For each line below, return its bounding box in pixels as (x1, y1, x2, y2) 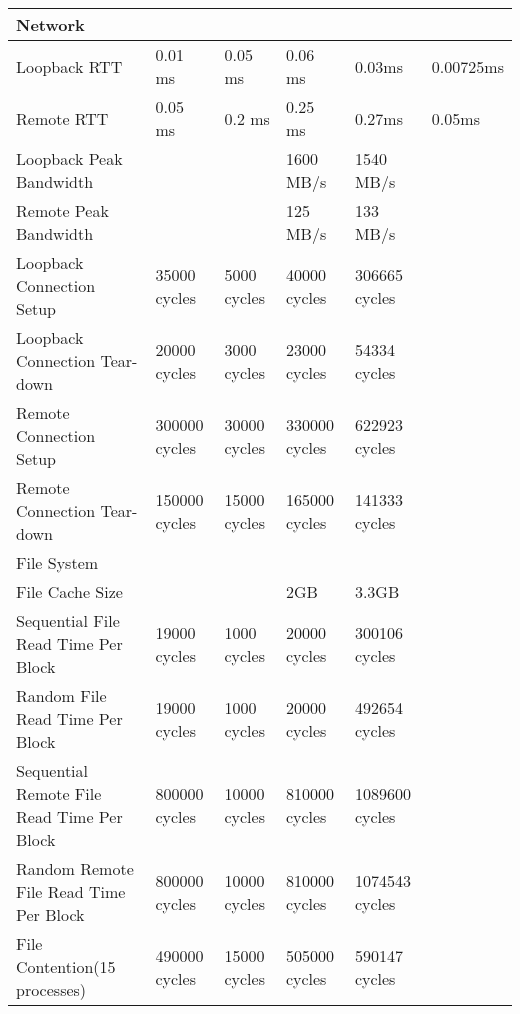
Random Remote (16, 857, 134, 880)
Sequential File (16, 609, 120, 632)
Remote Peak (16, 199, 109, 222)
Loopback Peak (16, 147, 123, 170)
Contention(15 (16, 955, 116, 978)
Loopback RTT (16, 54, 123, 78)
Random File (16, 684, 107, 707)
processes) (16, 978, 87, 1001)
